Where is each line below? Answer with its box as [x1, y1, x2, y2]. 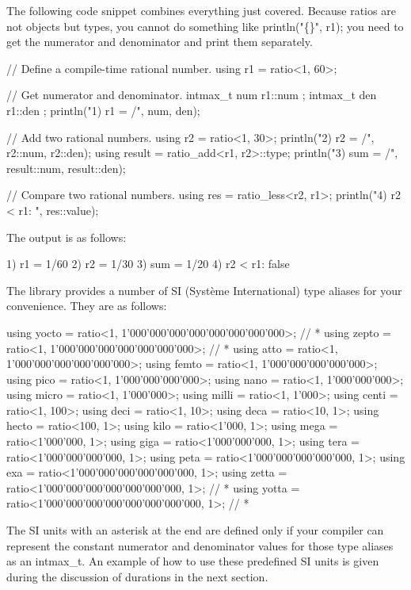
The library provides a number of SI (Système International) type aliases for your [6, 282, 402, 298]
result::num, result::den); [6, 159, 126, 176]
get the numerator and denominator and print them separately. [6, 33, 313, 50]
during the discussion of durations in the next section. [6, 568, 268, 584]
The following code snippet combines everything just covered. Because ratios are [6, 2, 396, 18]
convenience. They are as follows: [6, 297, 167, 314]
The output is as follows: [6, 228, 127, 245]
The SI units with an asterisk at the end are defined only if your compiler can [6, 522, 384, 538]
